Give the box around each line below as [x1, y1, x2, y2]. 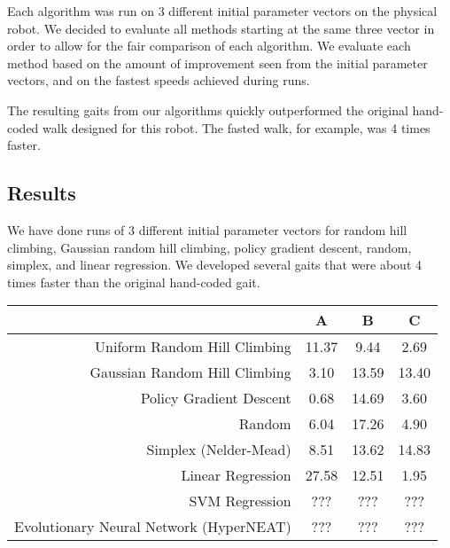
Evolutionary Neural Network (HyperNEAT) [14, 516, 291, 537]
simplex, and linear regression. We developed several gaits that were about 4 [7, 255, 423, 274]
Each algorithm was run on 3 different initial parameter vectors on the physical [7, 2, 438, 20]
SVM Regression [189, 490, 291, 512]
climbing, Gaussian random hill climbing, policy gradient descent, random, [7, 238, 412, 256]
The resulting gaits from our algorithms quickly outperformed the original [7, 100, 408, 119]
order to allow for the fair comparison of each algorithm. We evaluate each [7, 36, 411, 55]
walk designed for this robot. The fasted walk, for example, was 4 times [43, 118, 431, 137]
